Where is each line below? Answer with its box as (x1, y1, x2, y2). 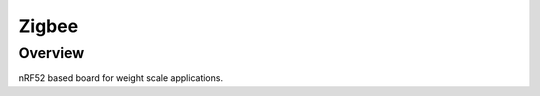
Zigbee (18, 15, 79, 37)
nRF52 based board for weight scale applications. (18, 72, 224, 84)
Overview (18, 44, 85, 62)
